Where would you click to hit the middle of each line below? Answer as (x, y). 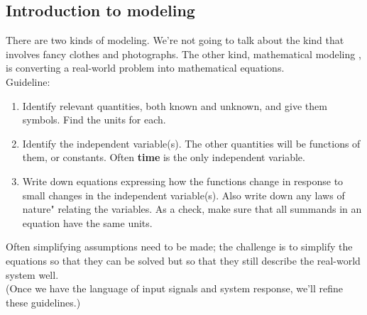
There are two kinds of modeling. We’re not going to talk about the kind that (175, 40)
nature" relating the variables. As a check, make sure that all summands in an (192, 209)
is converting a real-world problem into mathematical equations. (145, 68)
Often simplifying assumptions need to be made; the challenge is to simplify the (179, 247)
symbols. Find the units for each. (94, 120)
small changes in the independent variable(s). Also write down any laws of (183, 195)
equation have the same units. (87, 222)
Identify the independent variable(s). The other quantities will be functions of (191, 143)
